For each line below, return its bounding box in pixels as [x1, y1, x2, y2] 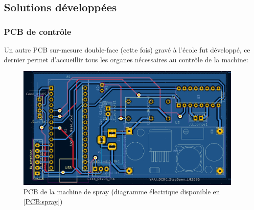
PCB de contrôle [4, 25, 71, 37]
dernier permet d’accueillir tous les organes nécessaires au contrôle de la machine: [4, 54, 248, 64]
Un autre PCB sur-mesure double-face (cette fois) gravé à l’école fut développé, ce [4, 45, 250, 54]
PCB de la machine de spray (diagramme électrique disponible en [23, 186, 220, 197]
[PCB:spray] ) [23, 196, 63, 207]
